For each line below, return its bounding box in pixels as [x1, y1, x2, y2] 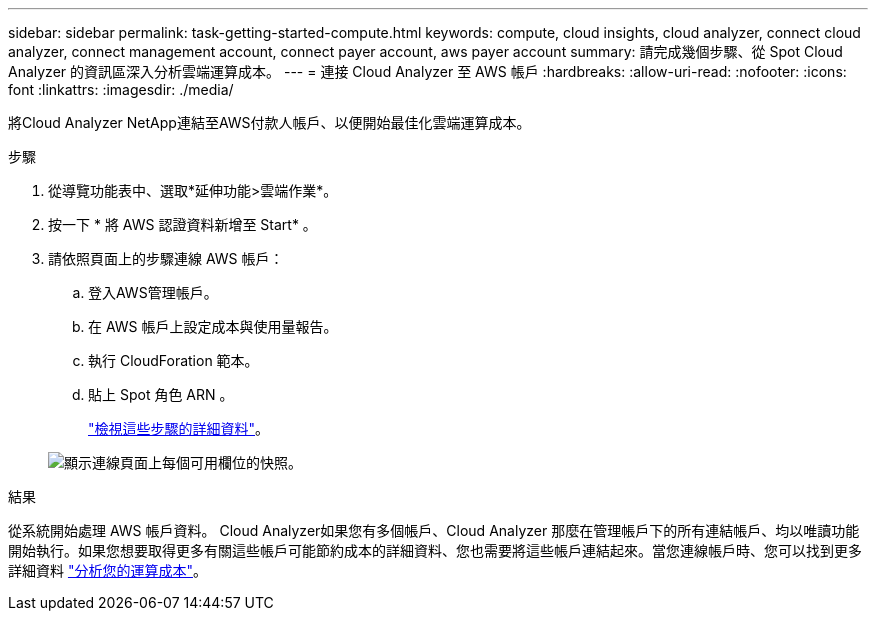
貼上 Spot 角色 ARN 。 [88, 386, 234, 403]
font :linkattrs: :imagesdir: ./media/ [8, 81, 234, 98]
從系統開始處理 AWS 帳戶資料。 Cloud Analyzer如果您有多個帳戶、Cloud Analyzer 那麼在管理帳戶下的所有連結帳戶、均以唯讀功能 [8, 522, 860, 539]
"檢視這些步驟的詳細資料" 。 [88, 420, 270, 437]
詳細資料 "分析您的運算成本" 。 [8, 562, 207, 579]
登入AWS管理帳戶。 [88, 284, 218, 301]
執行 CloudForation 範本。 [88, 352, 259, 369]
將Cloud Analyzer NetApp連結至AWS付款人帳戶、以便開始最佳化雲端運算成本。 [8, 114, 531, 131]
